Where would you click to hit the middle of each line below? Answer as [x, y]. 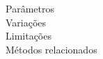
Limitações [29, 36]
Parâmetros [30, 8]
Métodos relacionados [51, 49]
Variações [26, 22]
